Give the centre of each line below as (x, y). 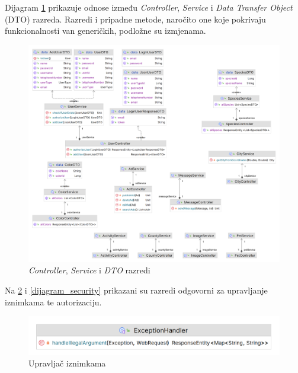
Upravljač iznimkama (67, 363)
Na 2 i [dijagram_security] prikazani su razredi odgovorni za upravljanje (136, 290)
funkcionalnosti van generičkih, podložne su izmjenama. (105, 31)
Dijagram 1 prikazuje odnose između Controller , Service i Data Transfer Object (149, 7)
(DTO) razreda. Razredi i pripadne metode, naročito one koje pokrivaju (135, 19)
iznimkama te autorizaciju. (53, 302)
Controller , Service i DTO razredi (89, 270)
